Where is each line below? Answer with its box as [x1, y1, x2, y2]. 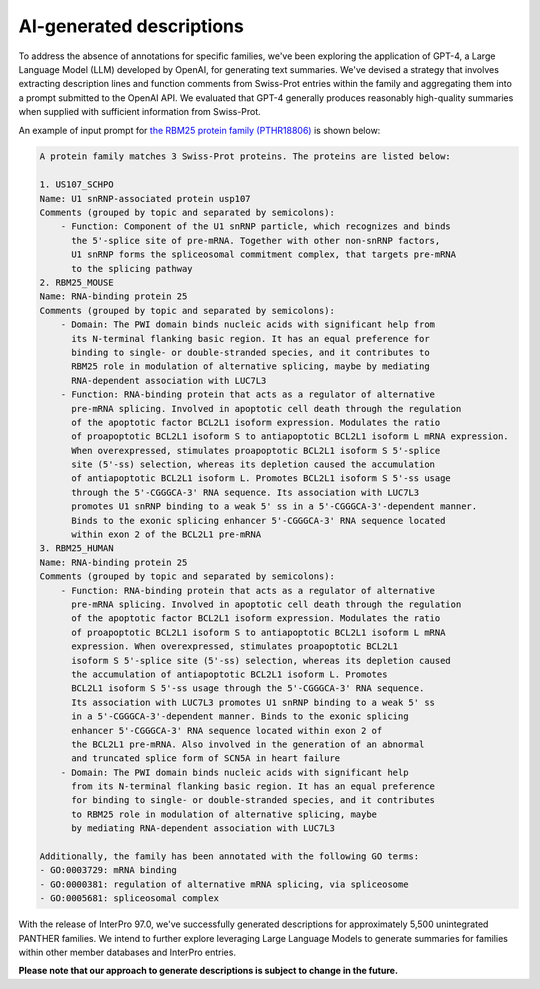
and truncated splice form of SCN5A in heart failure [71, 753, 341, 764]
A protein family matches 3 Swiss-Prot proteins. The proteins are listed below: [39, 151, 452, 162]
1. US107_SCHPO [39, 179, 114, 190]
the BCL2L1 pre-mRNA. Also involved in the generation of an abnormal [71, 738, 425, 750]
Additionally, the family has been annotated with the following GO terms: [39, 851, 420, 862]
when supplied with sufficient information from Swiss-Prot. [18, 106, 262, 118]
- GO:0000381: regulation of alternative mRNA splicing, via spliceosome [39, 878, 409, 890]
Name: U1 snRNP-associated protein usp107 [39, 193, 251, 204]
